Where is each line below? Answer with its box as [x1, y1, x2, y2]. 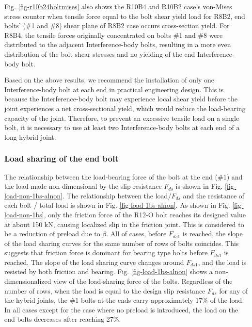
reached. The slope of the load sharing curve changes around [4, 257, 184, 267]
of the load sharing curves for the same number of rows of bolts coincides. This [4, 238, 239, 248]
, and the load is [198, 257, 247, 267]
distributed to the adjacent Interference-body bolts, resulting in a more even [4, 39, 231, 49]
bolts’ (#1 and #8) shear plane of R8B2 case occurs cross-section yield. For [4, 20, 230, 31]
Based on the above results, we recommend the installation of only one [4, 75, 214, 85]
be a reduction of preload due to [4, 229, 100, 239]
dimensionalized [4, 276, 51, 286]
